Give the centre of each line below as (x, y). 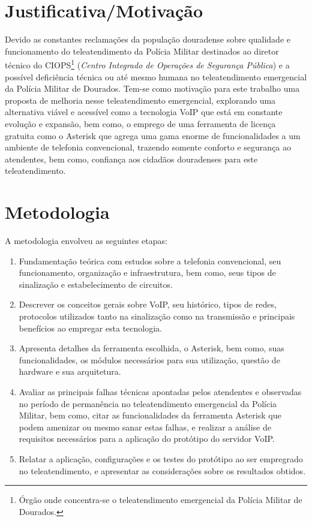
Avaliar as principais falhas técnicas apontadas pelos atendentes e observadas (160, 391)
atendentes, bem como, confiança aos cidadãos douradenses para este (131, 159)
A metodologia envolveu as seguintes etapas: (86, 241)
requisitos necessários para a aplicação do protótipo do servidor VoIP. (147, 439)
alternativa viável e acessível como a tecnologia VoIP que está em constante (144, 112)
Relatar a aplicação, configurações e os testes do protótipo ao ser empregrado (161, 458)
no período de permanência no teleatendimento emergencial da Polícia (148, 403)
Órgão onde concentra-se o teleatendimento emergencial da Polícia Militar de (160, 500)
